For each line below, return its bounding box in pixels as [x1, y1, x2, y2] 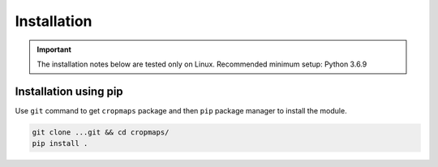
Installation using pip [15, 84, 123, 98]
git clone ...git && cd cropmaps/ [32, 127, 170, 137]
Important [36, 45, 72, 54]
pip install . [32, 139, 88, 148]
